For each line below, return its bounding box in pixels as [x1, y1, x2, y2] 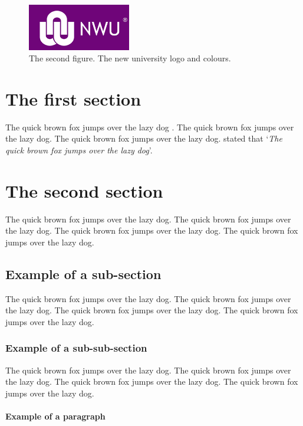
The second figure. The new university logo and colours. [29, 52, 231, 64]
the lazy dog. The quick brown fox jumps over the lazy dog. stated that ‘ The [5, 132, 282, 145]
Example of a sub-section [5, 264, 162, 283]
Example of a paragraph [5, 410, 106, 422]
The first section [5, 86, 141, 110]
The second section [5, 178, 163, 202]
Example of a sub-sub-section [5, 340, 147, 355]
